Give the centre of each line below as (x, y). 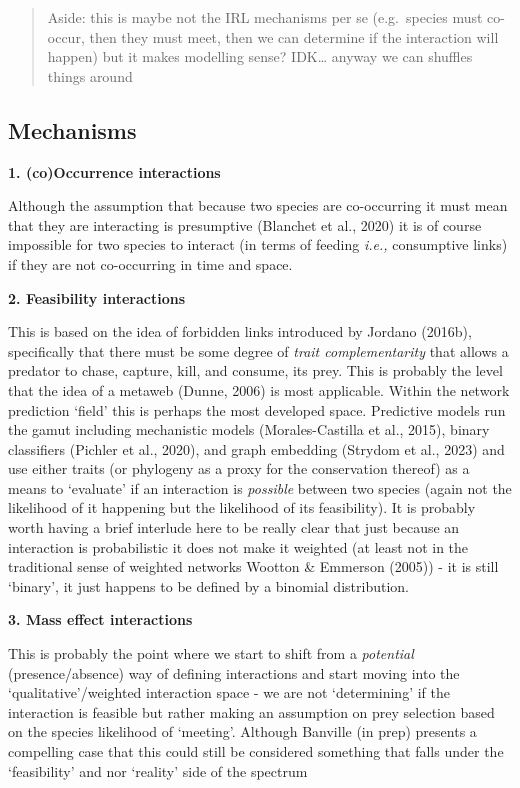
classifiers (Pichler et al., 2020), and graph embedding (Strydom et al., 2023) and (256, 448)
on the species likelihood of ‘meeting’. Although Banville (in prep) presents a (242, 731)
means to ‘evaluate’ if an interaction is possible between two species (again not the (260, 487)
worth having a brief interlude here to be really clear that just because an (234, 527)
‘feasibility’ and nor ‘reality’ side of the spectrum (158, 770)
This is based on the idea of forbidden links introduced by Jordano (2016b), (240, 331)
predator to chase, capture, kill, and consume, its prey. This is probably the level (255, 370)
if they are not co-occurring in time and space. (150, 263)
